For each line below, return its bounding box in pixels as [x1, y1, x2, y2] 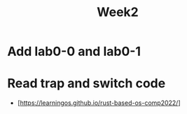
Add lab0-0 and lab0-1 [7, 43, 141, 59]
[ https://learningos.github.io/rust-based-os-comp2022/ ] [17, 99, 181, 107]
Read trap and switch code [7, 76, 166, 92]
